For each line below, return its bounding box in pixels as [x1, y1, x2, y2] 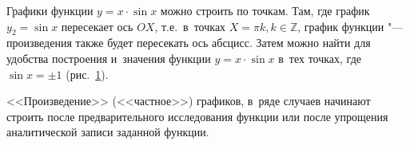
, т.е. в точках [154, 18, 226, 34]
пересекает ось [61, 18, 133, 34]
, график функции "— [297, 18, 404, 34]
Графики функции [6, 2, 94, 18]
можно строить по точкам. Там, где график [160, 2, 370, 18]
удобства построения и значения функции [6, 49, 211, 66]
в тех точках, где [278, 49, 361, 66]
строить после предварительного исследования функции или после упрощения [6, 108, 388, 124]
